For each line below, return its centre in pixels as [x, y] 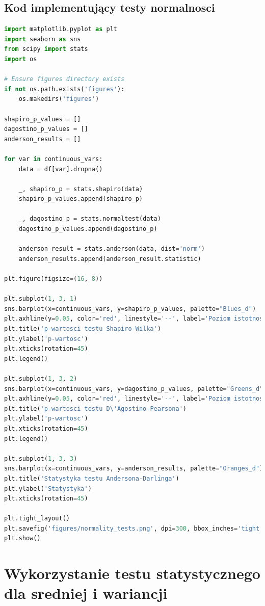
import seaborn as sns [43, 39]
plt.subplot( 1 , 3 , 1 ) [41, 299]
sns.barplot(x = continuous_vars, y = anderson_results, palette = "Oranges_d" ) [134, 469]
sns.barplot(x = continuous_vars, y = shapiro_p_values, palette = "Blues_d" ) [130, 309]
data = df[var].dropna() [61, 169]
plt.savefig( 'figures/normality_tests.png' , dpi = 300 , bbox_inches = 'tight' [134, 528]
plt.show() [22, 538]
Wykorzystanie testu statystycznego [132, 573]
